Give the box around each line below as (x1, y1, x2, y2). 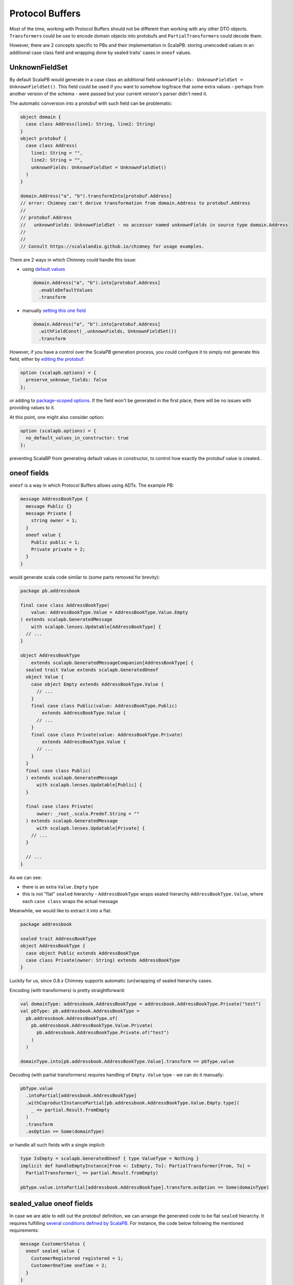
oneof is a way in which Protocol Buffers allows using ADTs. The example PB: (9, 482, 174, 488)
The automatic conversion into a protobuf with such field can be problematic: (9, 100, 173, 106)
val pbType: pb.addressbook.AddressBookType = (20, 1008, 140, 1014)
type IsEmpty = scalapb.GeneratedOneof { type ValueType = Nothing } (20, 1155, 199, 1162)
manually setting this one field (22, 307, 86, 314)
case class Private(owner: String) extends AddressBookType (26, 958, 180, 963)
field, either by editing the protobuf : (9, 356, 85, 362)
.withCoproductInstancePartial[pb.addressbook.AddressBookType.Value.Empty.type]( (26, 1100, 240, 1106)
